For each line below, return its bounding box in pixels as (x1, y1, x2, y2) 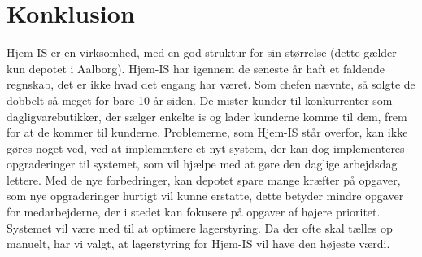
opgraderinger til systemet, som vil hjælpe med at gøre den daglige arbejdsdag (7, 155, 398, 172)
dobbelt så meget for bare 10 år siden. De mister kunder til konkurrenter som (7, 91, 393, 108)
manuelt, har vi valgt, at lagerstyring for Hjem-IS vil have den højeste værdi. (7, 235, 390, 252)
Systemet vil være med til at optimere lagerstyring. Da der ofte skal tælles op (7, 219, 393, 236)
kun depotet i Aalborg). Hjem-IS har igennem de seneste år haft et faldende (7, 59, 385, 76)
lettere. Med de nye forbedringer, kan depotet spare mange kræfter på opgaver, (7, 171, 401, 188)
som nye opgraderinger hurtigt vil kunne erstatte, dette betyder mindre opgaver (7, 187, 404, 204)
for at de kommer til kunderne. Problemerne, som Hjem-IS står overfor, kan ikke (7, 124, 408, 141)
